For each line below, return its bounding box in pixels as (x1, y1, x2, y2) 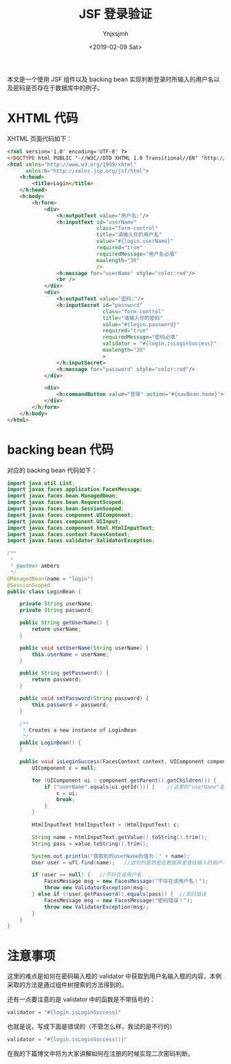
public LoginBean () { (19, 739, 81, 747)
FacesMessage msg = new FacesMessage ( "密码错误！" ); (43, 897, 193, 904)
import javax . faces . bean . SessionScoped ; (7, 505, 125, 513)
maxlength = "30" (96, 257, 140, 264)
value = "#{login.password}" (102, 321, 180, 328)
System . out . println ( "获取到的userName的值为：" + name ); (32, 853, 190, 860)
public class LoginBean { (7, 588, 81, 595)
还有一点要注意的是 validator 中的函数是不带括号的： (7, 995, 156, 1003)
